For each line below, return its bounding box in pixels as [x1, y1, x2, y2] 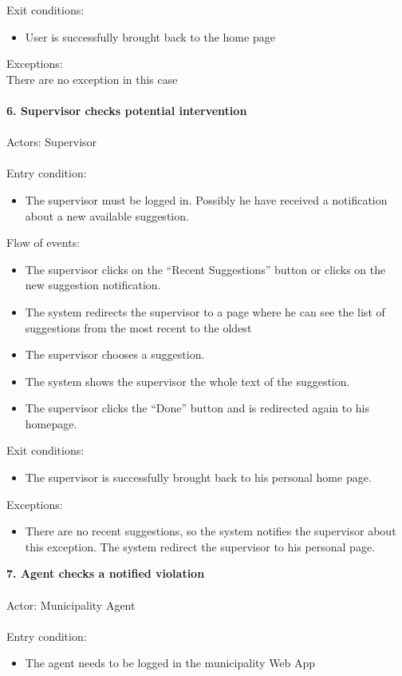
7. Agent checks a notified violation [6, 565, 205, 582]
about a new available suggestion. [25, 207, 189, 224]
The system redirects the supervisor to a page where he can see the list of [25, 303, 385, 320]
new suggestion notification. [25, 276, 161, 293]
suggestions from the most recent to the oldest [25, 319, 252, 336]
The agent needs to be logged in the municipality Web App [25, 654, 316, 671]
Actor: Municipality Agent [6, 596, 136, 613]
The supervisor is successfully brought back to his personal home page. [25, 469, 372, 486]
